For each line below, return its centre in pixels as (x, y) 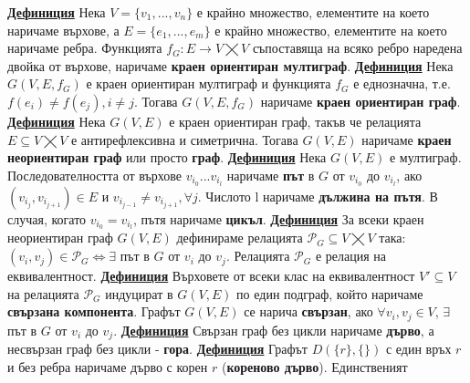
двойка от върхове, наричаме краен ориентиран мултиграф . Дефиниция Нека (230, 65)
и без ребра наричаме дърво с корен (108, 366)
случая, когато (47, 218)
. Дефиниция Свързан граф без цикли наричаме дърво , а (274, 330)
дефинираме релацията (240, 238)
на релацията (43, 293)
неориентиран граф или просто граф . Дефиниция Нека (167, 157)
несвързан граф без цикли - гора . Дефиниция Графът (157, 349)
